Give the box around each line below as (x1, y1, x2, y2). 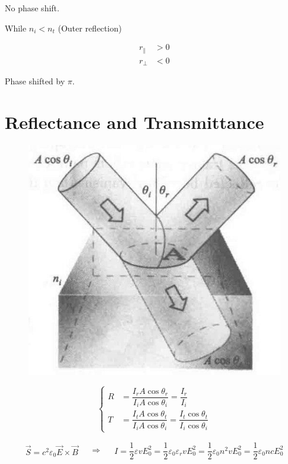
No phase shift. (5, 2, 59, 14)
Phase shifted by (5, 75, 65, 87)
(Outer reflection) (58, 21, 122, 34)
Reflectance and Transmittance (5, 109, 264, 134)
